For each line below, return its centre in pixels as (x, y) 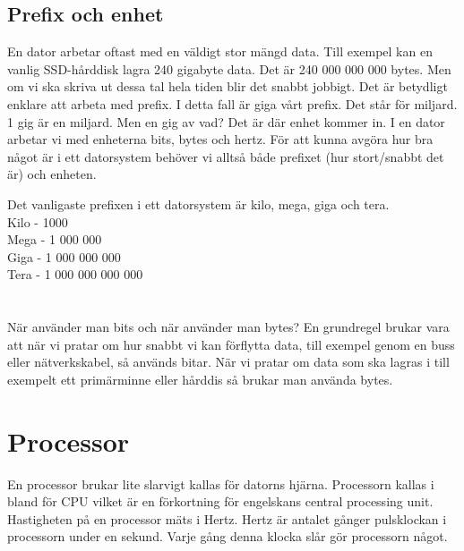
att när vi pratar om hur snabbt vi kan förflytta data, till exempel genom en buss (231, 344)
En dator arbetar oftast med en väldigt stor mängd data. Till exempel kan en (220, 51)
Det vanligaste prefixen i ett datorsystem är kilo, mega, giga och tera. (198, 203)
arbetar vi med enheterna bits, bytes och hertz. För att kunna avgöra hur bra (220, 139)
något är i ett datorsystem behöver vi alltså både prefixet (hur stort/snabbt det (226, 156)
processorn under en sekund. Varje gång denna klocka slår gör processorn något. (228, 536)
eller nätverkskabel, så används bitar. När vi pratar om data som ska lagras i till (228, 362)
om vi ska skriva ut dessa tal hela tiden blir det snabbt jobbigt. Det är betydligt (228, 86)
